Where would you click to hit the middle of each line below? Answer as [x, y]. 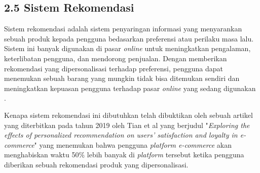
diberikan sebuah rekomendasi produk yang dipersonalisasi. [96, 164]
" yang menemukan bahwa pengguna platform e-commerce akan [133, 144]
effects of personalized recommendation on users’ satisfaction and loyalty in [121, 135]
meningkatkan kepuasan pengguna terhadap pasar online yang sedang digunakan [130, 88]
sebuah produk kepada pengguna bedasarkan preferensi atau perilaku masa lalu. [129, 38]
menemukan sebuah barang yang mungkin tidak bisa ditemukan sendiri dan [122, 78]
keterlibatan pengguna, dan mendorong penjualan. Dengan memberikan [116, 58]
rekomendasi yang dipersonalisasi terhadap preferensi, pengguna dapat [114, 68]
